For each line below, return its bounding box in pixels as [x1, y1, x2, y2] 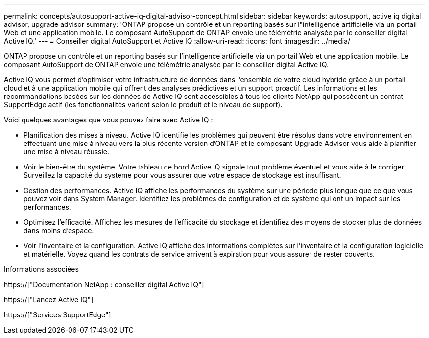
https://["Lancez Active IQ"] [4, 295, 94, 304]
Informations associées [4, 265, 79, 273]
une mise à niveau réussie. [24, 147, 110, 156]
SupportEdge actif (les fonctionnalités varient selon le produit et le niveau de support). [4, 100, 283, 109]
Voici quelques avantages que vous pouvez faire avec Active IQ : [4, 116, 213, 124]
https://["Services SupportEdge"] [4, 311, 111, 319]
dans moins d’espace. [24, 226, 94, 235]
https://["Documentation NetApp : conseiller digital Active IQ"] [4, 280, 204, 289]
